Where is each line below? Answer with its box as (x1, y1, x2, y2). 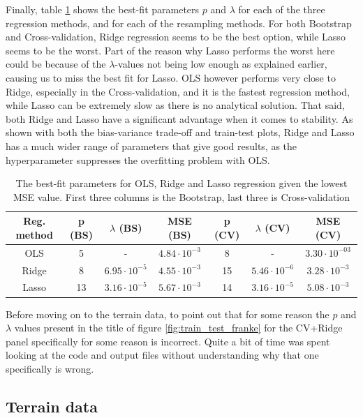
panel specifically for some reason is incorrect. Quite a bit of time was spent (6, 334, 330, 348)
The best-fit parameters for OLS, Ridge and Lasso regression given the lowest (15, 176, 348, 191)
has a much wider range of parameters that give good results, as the (6, 138, 297, 153)
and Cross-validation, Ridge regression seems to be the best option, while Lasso (6, 29, 346, 44)
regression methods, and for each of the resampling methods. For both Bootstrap (6, 15, 352, 30)
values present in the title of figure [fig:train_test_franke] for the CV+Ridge (14, 320, 343, 335)
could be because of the (6, 57, 106, 71)
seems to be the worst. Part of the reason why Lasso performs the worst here (6, 43, 335, 57)
